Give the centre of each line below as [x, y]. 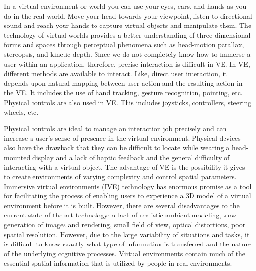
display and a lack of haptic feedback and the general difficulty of [131, 157]
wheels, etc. [21, 112]
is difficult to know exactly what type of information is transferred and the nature [128, 244]
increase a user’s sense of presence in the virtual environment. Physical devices [122, 138]
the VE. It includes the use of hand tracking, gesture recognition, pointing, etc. [123, 93]
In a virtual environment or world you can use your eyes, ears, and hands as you [125, 6]
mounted [17, 157]
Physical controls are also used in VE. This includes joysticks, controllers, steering [128, 102]
